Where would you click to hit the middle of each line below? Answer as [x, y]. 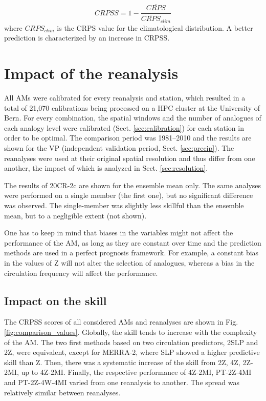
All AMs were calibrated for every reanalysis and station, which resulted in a [125, 98]
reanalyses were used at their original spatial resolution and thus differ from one [130, 158]
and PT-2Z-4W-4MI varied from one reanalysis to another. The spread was [122, 382]
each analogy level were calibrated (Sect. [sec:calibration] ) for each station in [124, 127]
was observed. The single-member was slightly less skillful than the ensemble [124, 205]
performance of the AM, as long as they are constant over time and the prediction [133, 242]
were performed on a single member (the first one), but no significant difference [129, 195]
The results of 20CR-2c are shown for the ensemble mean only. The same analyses [133, 185]
